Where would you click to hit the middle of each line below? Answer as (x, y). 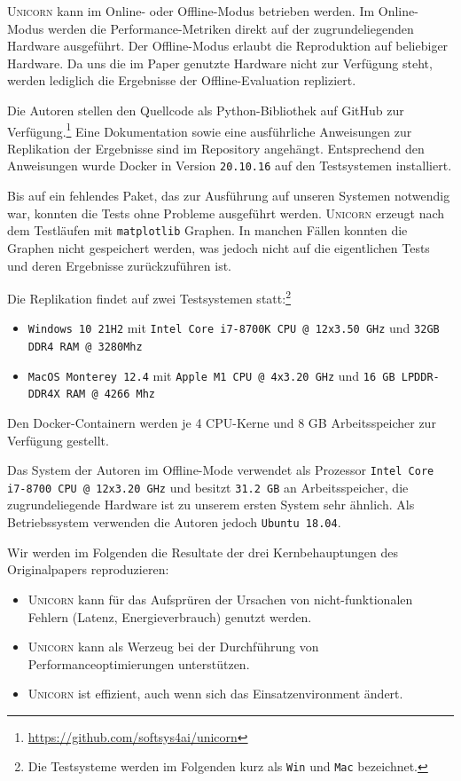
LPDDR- (420, 377)
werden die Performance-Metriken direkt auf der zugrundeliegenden (230, 28)
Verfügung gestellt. (58, 440)
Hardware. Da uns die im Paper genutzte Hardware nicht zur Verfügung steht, (220, 63)
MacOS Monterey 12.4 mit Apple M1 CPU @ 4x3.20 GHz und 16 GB (211, 375)
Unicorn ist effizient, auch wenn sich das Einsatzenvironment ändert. (215, 694)
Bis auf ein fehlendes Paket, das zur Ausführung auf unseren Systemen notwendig (229, 196)
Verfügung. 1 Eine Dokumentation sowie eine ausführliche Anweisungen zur (210, 130)
